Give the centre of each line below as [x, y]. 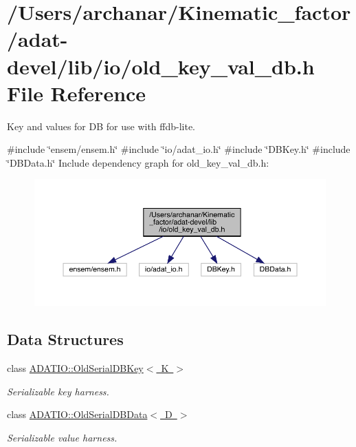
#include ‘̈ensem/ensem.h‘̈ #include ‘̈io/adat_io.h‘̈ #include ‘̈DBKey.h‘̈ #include [179, 149]
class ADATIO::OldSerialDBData [77, 414]
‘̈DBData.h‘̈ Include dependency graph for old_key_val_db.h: [138, 162]
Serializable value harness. [62, 437]
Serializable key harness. [58, 391]
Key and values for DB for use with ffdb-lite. [101, 126]
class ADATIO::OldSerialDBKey [75, 367]
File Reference [77, 93]
